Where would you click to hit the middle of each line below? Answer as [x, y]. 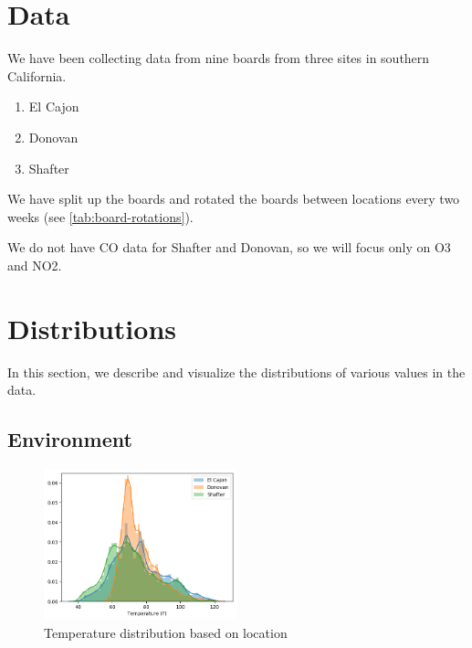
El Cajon [54, 106]
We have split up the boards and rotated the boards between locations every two [234, 199]
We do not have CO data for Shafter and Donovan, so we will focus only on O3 [229, 247]
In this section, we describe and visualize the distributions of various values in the [236, 372]
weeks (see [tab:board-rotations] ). [100, 216]
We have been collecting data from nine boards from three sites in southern [219, 58]
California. [37, 75]
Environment [70, 439]
